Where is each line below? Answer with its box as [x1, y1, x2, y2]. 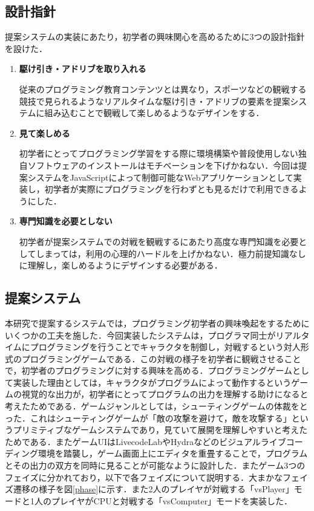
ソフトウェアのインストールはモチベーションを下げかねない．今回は [27, 158, 299, 171]
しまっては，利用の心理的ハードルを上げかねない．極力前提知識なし [36, 247, 306, 259]
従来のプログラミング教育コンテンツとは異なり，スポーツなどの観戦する [19, 82, 307, 95]
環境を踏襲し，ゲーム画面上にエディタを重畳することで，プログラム [38, 447, 308, 460]
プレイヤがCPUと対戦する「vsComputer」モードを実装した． [51, 494, 293, 507]
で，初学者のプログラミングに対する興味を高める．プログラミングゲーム [5, 364, 293, 377]
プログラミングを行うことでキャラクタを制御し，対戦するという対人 [30, 340, 301, 353]
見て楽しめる [19, 126, 70, 139]
